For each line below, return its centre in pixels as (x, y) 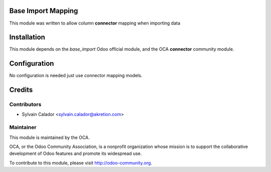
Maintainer (23, 127)
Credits (21, 90)
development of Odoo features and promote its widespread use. (76, 153)
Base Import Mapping (44, 11)
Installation (27, 37)
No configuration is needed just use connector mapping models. (76, 76)
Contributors (25, 104)
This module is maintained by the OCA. (49, 137)
